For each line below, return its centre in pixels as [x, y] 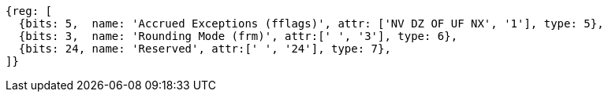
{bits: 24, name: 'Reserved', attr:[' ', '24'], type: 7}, [205, 49]
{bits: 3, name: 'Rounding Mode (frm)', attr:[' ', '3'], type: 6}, [238, 36]
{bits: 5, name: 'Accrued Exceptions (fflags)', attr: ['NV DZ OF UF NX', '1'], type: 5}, [311, 24]
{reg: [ [29, 11]
